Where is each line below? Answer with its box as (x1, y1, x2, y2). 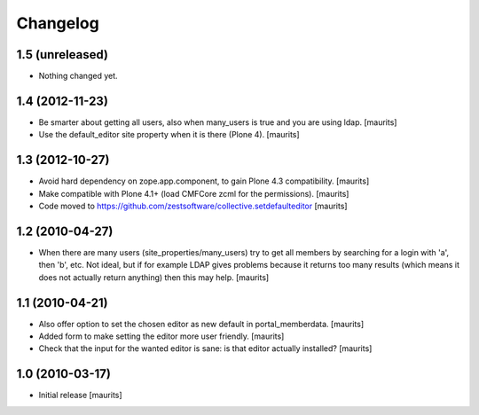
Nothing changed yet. (38, 71, 119, 82)
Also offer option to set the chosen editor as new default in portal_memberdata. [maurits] (38, 318, 365, 329)
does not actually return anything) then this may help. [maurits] (38, 271, 270, 283)
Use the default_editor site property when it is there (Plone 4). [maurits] (38, 129, 301, 140)
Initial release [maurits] (38, 390, 123, 401)
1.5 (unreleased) (16, 47, 108, 62)
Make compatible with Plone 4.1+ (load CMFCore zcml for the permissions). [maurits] (38, 188, 349, 199)
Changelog (16, 13, 99, 33)
